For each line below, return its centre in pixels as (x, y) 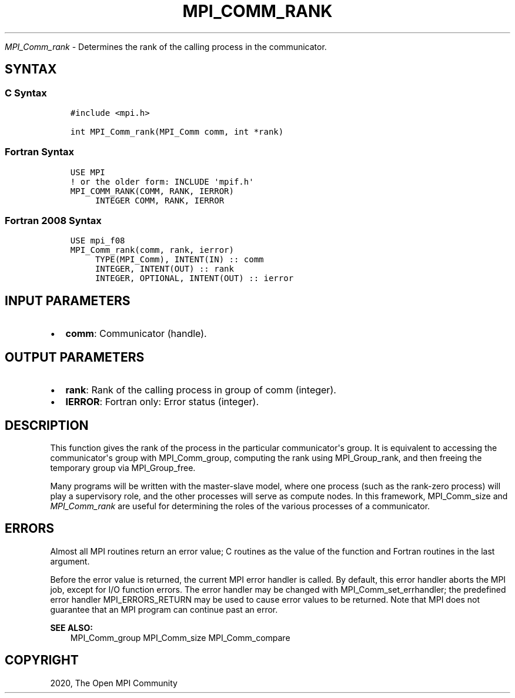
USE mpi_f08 (98, 241)
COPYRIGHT (42, 660)
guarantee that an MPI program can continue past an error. (164, 609)
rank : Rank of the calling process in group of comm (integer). (201, 390)
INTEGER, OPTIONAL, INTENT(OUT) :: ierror (194, 278)
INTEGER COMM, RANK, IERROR (160, 200)
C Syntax (26, 93)
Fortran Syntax (39, 152)
